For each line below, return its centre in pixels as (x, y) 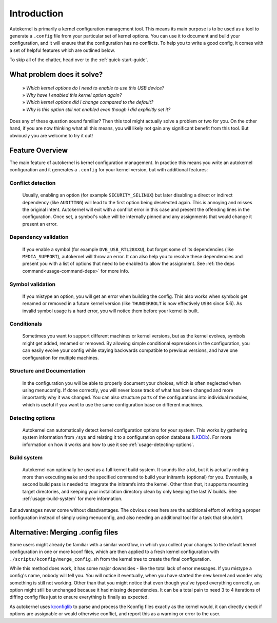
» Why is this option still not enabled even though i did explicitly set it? (96, 109)
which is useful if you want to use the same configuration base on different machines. (113, 404)
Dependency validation (39, 237)
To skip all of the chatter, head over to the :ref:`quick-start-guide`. (79, 60)
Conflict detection (33, 183)
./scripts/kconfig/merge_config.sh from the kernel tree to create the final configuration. (110, 559)
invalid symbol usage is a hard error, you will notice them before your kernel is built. (111, 311)
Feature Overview (39, 150)
